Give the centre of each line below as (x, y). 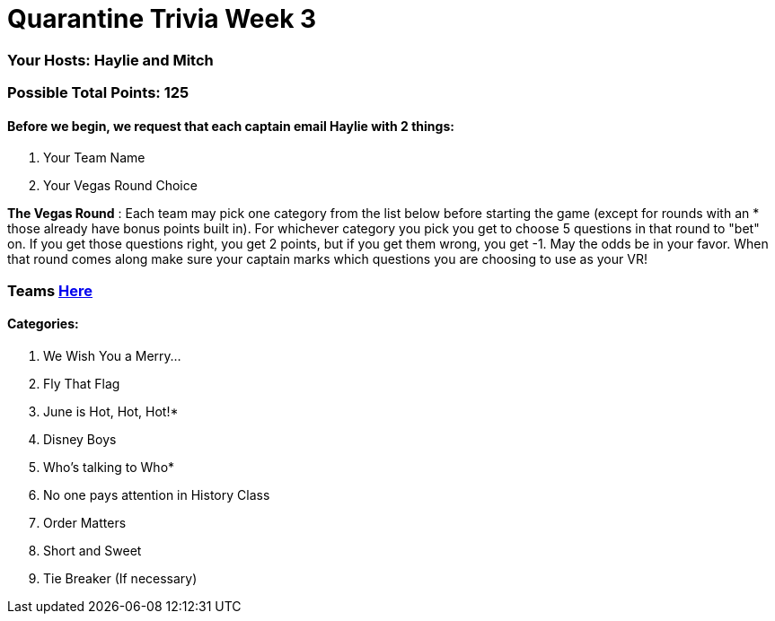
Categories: (43, 324)
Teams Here (50, 290)
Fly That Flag (82, 383)
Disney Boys (80, 439)
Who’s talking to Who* (109, 467)
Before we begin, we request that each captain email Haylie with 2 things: (231, 126)
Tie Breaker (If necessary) (120, 578)
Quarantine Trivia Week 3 (162, 19)
